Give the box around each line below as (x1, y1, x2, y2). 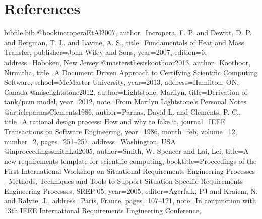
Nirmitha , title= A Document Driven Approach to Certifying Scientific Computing (4, 67, 258, 77)
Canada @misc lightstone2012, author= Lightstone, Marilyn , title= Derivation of (4, 86, 247, 97)
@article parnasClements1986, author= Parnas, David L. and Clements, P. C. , (4, 106, 241, 117)
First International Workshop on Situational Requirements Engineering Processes (4, 166, 255, 176)
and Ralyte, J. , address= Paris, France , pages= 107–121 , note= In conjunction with (4, 195, 256, 206)
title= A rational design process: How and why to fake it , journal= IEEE (4, 116, 226, 127)
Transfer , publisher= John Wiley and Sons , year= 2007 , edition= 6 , (4, 47, 207, 58)
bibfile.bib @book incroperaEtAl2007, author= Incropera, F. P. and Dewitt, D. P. (4, 27, 252, 38)
